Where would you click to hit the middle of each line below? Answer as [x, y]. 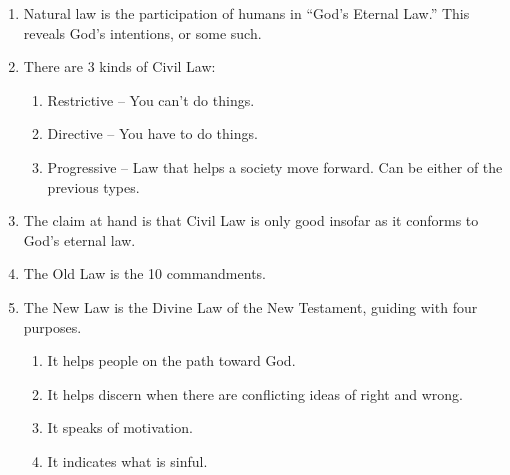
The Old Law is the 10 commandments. [144, 273]
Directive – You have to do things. [152, 133]
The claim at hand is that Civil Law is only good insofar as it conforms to [251, 220]
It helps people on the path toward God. [171, 360]
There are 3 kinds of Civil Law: [119, 66]
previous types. [93, 186]
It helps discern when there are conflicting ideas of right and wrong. [255, 393]
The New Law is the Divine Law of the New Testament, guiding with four [250, 306]
